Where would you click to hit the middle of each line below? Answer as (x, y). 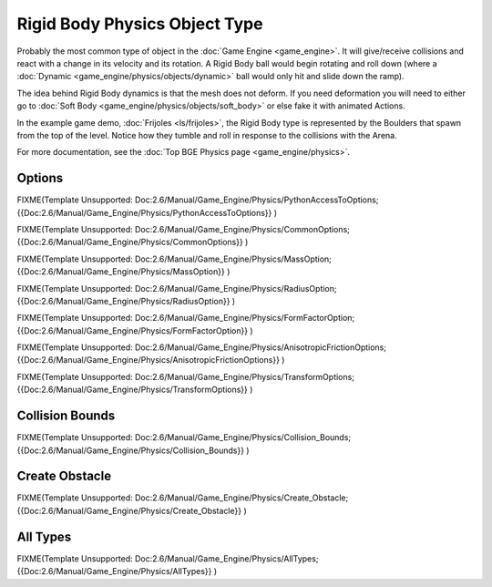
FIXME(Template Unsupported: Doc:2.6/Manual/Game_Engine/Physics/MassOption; (174, 259)
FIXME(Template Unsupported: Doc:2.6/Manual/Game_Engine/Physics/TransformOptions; (186, 376)
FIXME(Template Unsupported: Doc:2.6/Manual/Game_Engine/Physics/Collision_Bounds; (184, 438)
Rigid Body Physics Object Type (140, 24)
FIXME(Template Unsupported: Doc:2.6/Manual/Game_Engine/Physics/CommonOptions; (184, 229)
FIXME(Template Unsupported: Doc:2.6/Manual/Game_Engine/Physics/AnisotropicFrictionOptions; (202, 347)
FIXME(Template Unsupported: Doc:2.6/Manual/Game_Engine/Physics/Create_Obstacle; (183, 498)
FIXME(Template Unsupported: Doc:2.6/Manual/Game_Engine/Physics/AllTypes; (168, 558)
